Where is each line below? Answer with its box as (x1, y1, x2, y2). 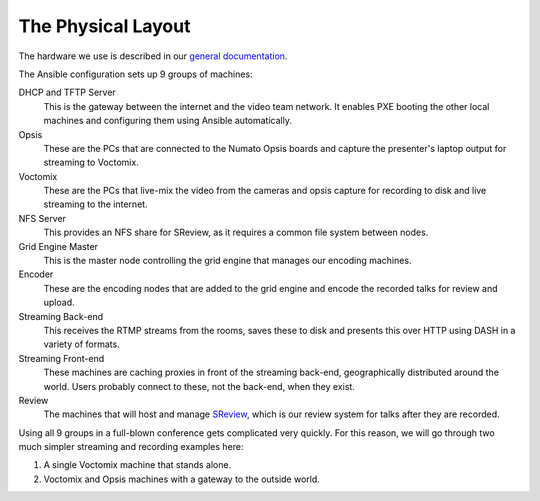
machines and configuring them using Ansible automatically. (43, 115, 292, 127)
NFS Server (18, 212, 67, 224)
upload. (43, 296, 75, 309)
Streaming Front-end (18, 352, 105, 364)
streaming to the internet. (43, 198, 149, 210)
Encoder (18, 268, 54, 280)
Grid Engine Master (18, 240, 99, 252)
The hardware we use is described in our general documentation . (18, 50, 288, 62)
